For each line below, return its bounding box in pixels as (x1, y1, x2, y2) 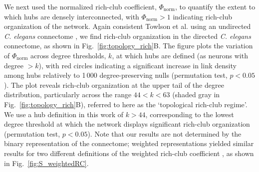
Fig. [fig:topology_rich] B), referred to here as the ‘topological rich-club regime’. (4, 99, 248, 109)
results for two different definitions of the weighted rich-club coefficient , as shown (4, 148, 254, 158)
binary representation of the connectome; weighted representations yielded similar (4, 138, 254, 149)
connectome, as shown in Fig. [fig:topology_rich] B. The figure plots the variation (4, 40, 253, 51)
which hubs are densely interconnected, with (4, 11, 139, 21)
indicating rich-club (173, 11, 233, 21)
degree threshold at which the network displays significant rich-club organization (4, 119, 250, 129)
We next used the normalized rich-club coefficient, (4, 1, 157, 11)
